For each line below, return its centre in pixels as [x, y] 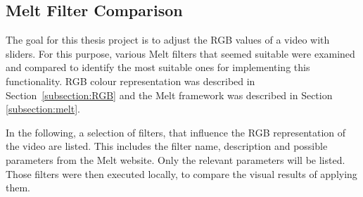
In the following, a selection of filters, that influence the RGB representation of [176, 132]
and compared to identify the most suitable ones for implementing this [158, 67]
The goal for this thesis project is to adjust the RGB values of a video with [168, 40]
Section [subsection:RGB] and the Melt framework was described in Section [169, 95]
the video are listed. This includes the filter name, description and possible [167, 146]
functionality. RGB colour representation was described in [130, 81]
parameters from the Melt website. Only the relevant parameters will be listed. [176, 159]
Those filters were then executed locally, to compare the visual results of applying [181, 173]
